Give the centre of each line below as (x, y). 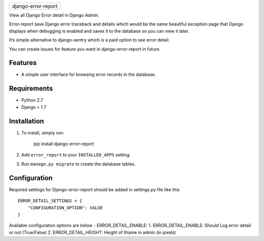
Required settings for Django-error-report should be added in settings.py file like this (94, 189)
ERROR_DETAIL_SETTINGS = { (50, 201)
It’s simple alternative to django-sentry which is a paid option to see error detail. (89, 40)
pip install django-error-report (64, 144)
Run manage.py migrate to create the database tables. (78, 164)
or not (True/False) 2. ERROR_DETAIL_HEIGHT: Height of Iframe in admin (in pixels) (92, 232)
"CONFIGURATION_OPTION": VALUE (65, 208)
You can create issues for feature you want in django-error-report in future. (85, 49)
